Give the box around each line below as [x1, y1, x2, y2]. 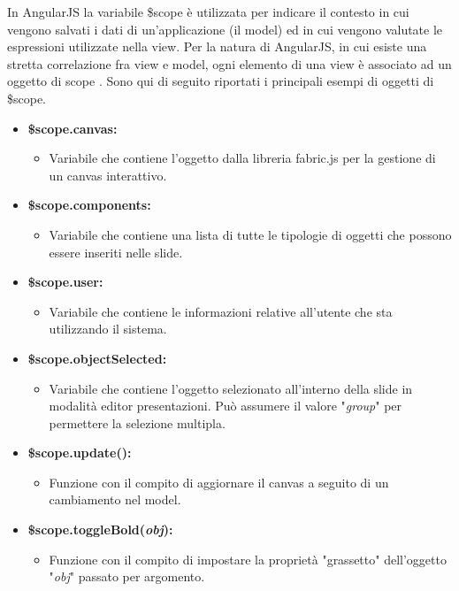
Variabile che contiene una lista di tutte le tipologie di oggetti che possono [49, 225, 452, 243]
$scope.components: [27, 196, 151, 214]
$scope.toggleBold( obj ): [27, 520, 173, 539]
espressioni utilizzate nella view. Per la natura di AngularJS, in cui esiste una [7, 37, 427, 56]
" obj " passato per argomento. [49, 567, 205, 586]
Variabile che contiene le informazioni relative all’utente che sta [49, 302, 393, 320]
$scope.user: [27, 272, 103, 291]
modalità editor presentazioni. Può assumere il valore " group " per [49, 396, 402, 415]
